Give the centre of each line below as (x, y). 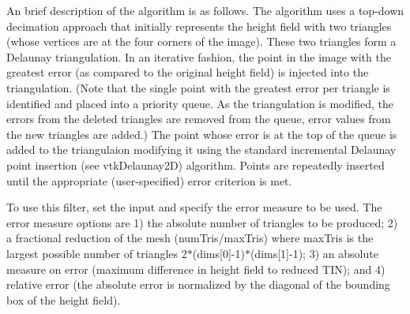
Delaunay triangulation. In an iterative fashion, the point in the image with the (199, 56)
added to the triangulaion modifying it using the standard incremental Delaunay (201, 150)
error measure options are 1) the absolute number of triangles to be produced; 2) (202, 222)
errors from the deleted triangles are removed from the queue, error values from (199, 119)
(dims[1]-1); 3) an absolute (314, 253)
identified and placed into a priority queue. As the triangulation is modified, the (200, 103)
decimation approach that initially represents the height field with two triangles (199, 26)
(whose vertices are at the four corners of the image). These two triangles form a (201, 41)
